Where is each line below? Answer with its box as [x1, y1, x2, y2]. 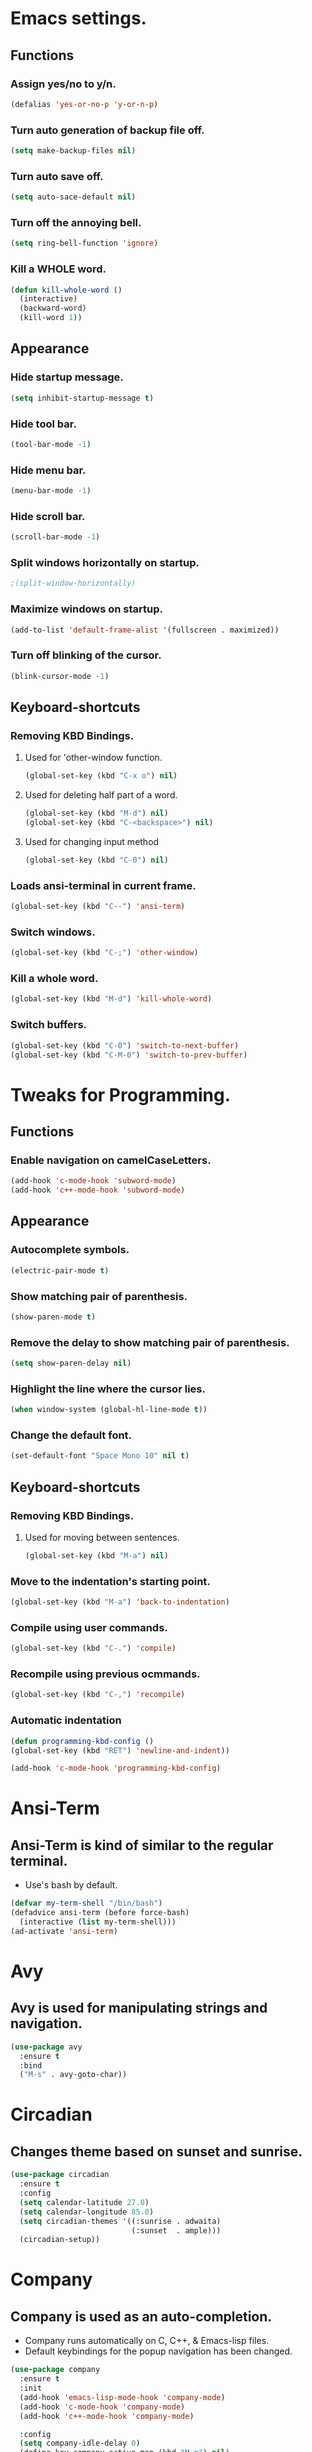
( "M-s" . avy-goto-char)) [19, 2070, 128, 2080]
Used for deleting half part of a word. [24, 789, 178, 801]
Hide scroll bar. [10, 509, 86, 523]
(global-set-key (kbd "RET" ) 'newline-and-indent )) [10, 1745, 230, 1756]
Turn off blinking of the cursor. [10, 648, 162, 662]
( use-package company [10, 2365, 101, 2375]
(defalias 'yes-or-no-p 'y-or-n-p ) [10, 99, 159, 109]
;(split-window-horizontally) [10, 578, 137, 589]
